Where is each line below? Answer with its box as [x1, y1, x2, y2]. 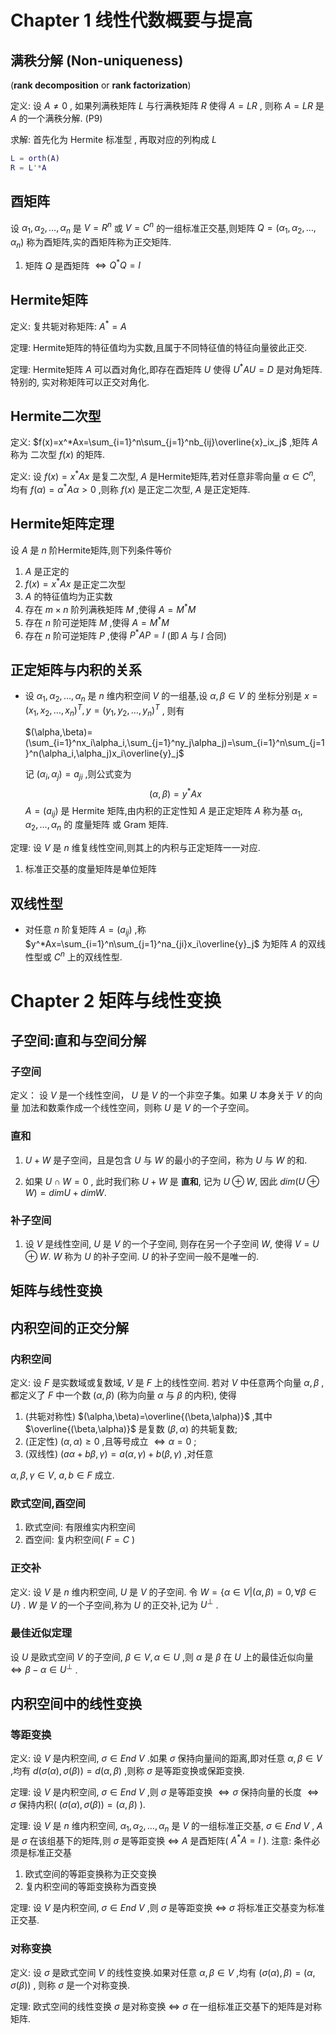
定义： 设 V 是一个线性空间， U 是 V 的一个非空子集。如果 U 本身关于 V [10, 1089, 303, 1101]
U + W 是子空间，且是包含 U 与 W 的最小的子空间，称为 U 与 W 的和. [24, 1154, 308, 1166]
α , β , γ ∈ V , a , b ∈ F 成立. [10, 1469, 115, 1481]
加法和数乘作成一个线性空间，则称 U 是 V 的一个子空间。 [21, 1102, 255, 1114]
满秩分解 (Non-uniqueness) [10, 52, 184, 69]
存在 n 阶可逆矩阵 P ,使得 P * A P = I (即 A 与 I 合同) [24, 627, 227, 641]
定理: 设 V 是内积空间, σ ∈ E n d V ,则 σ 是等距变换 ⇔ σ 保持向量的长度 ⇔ [10, 1786, 320, 1798]
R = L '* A [10, 162, 47, 173]
